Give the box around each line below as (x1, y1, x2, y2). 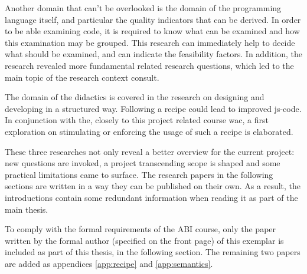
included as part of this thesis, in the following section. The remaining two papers (5, 246, 301, 258)
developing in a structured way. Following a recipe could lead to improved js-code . (5, 102, 302, 114)
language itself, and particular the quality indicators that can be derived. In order (5, 13, 301, 25)
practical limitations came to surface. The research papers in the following (5, 168, 273, 180)
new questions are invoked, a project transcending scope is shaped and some (5, 157, 280, 169)
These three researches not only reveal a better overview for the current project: (5, 145, 295, 157)
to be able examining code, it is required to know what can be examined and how (5, 25, 300, 37)
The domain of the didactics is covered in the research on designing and (5, 91, 264, 103)
